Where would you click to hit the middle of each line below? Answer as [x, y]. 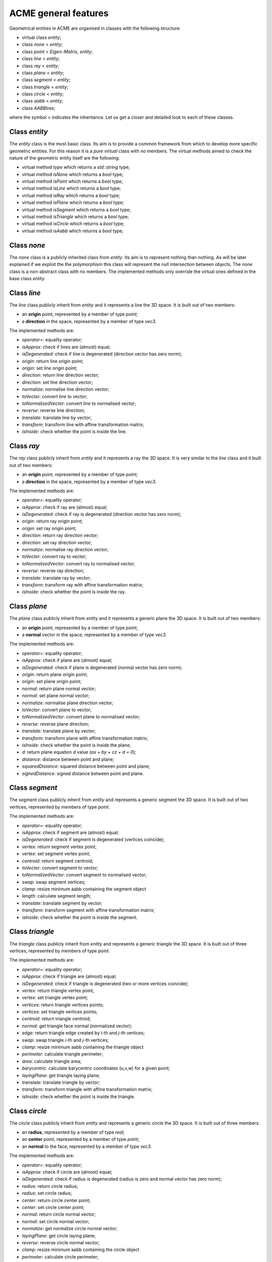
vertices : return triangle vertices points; [63, 1005]
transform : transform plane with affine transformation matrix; [85, 738]
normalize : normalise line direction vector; [65, 389]
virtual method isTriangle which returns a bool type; [76, 217]
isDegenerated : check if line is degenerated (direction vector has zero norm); [102, 354]
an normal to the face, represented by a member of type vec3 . [87, 1146]
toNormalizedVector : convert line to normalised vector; [79, 403]
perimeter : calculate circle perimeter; [60, 1256]
